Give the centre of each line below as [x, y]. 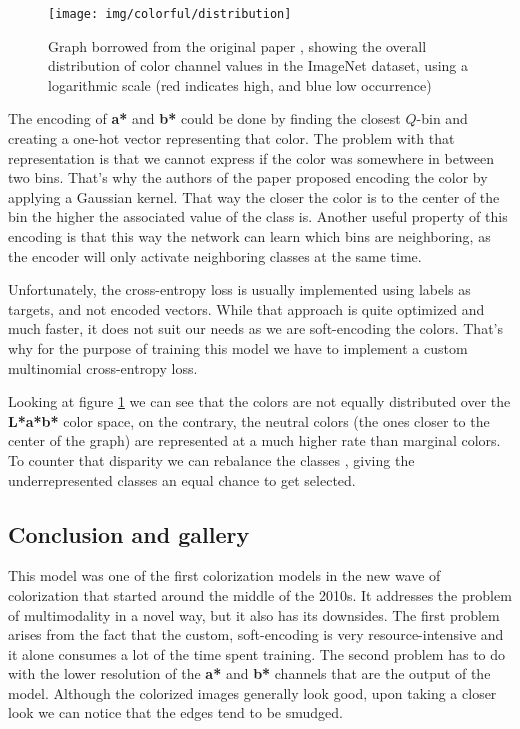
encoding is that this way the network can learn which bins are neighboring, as [249, 236]
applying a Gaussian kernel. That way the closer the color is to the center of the [254, 196]
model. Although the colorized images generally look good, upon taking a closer [252, 692]
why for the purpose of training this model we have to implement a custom [238, 347]
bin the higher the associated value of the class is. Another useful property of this [258, 216]
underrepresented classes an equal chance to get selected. [182, 479]
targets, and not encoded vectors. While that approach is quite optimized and [246, 308]
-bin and [442, 118]
